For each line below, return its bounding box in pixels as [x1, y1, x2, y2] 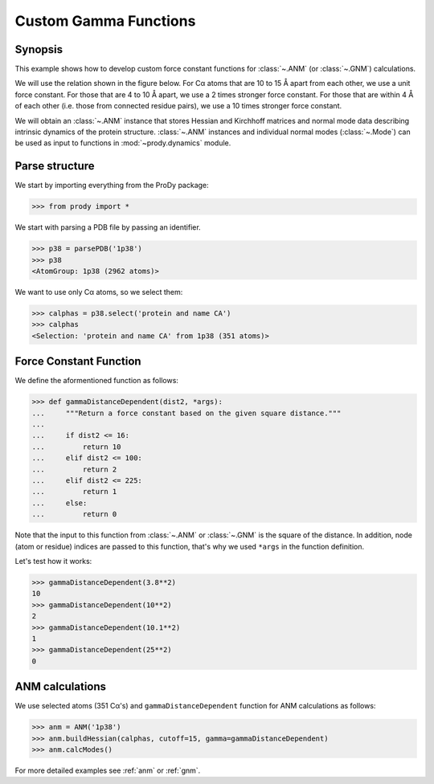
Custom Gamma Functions [14, 12, 196, 30]
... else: [31, 498, 88, 508]
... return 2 [31, 464, 117, 474]
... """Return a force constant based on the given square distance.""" [31, 408, 342, 418]
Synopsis [14, 43, 63, 56]
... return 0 [31, 510, 117, 519]
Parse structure [14, 159, 96, 173]
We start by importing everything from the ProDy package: [14, 181, 209, 190]
